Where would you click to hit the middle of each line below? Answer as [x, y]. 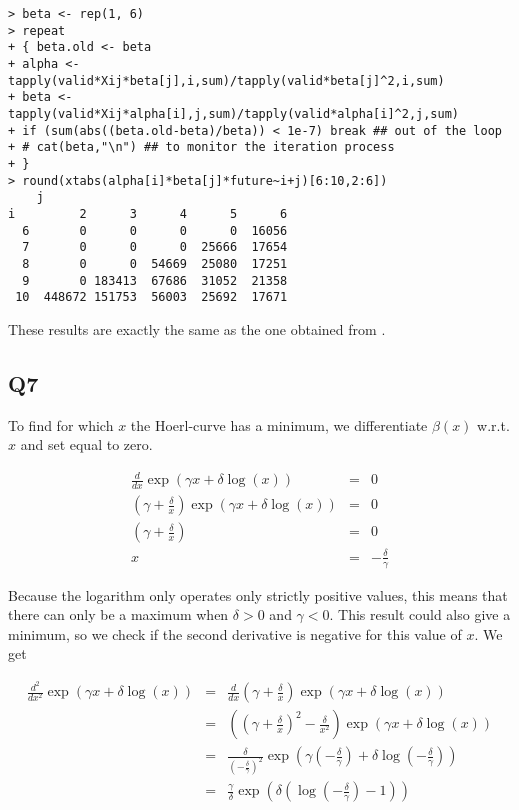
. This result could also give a [420, 614]
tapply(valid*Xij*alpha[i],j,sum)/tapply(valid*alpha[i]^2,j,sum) [234, 113]
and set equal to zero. [86, 444]
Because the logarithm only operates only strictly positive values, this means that [258, 594]
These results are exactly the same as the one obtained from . [197, 328]
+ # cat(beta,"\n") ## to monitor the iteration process [201, 147]
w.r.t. [493, 424]
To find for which [61, 424]
